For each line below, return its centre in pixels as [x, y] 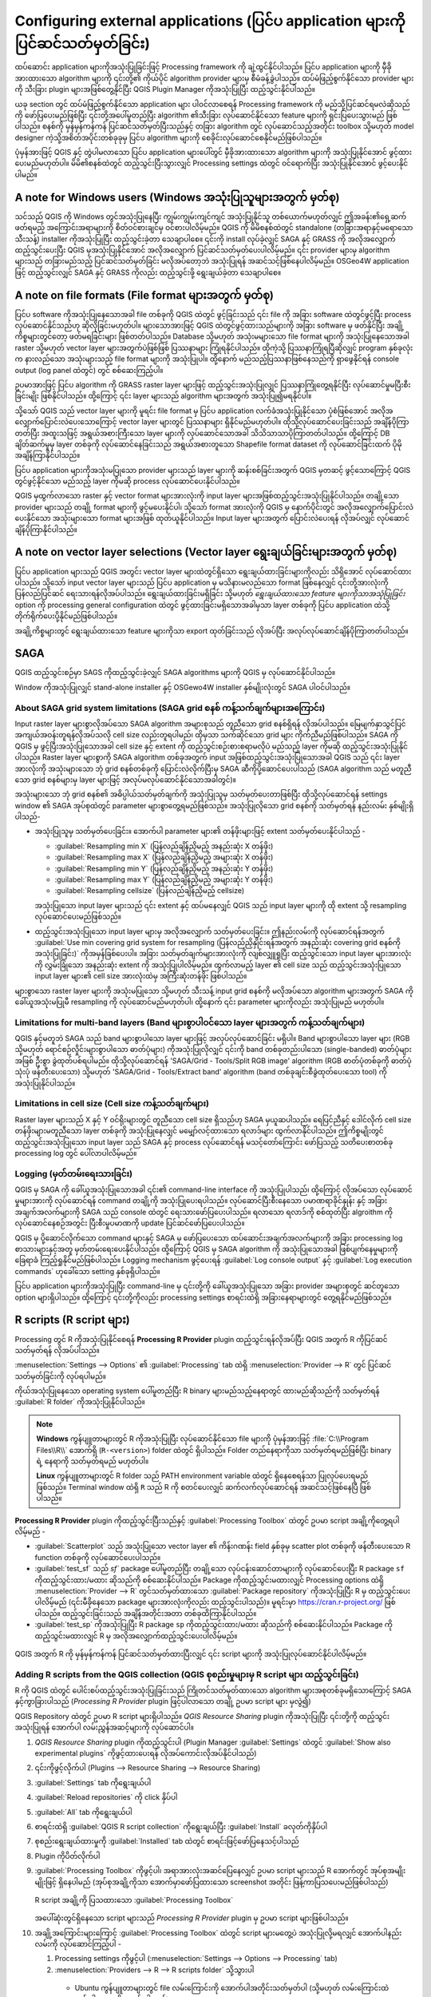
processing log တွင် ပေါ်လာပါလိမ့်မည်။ [76, 1153]
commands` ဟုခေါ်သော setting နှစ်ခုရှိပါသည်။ [87, 1271]
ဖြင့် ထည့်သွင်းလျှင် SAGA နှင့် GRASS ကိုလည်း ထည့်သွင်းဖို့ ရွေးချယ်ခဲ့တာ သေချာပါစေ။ [148, 272]
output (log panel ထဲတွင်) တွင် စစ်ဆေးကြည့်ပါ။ [89, 370]
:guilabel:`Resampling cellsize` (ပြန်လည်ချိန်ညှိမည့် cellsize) [150, 891]
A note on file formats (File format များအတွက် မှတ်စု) [144, 295]
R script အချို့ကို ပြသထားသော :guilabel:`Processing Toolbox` [134, 1900]
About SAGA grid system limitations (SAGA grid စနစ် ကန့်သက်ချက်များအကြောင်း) [170, 708]
